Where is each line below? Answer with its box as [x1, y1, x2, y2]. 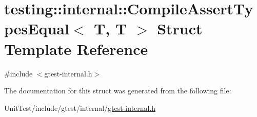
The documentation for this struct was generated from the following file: [4, 85, 231, 96]
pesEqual [4, 18, 69, 39]
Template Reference [4, 38, 148, 59]
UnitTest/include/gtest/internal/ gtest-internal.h [4, 102, 156, 113]
